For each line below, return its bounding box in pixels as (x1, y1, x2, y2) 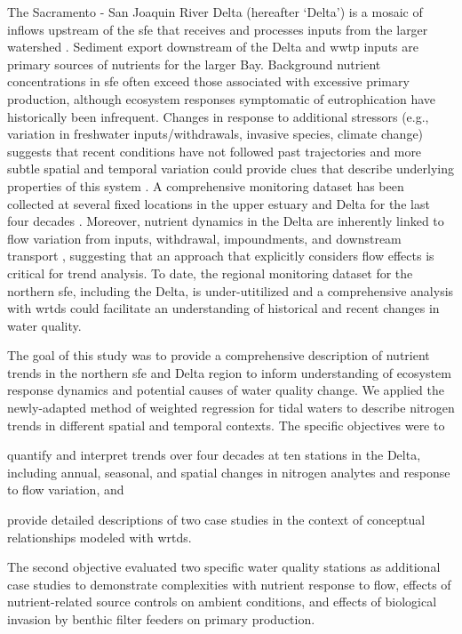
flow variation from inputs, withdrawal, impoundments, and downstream (7, 229, 402, 247)
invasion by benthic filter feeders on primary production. (7, 610, 315, 628)
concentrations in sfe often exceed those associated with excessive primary (7, 72, 410, 91)
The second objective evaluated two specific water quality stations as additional (7, 558, 441, 576)
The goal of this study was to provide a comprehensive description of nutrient (7, 346, 430, 365)
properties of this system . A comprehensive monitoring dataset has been (7, 176, 404, 195)
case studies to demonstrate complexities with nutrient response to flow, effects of (7, 574, 451, 593)
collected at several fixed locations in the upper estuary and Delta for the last (7, 194, 430, 213)
